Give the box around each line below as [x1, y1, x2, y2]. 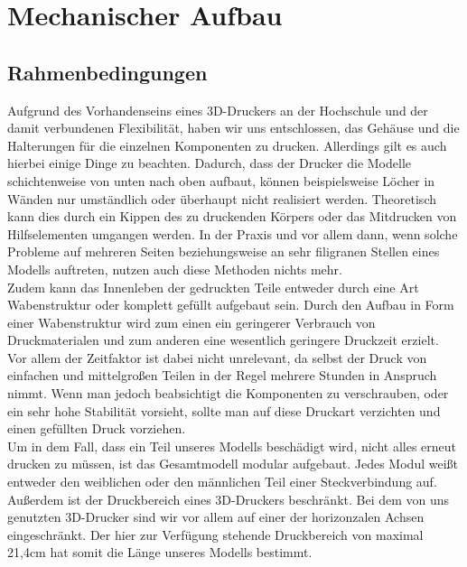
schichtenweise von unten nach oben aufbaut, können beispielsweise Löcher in [7, 171, 435, 190]
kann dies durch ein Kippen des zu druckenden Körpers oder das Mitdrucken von [7, 207, 457, 226]
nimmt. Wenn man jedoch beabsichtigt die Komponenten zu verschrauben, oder [7, 384, 449, 403]
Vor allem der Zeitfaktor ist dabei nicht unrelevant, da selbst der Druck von [7, 348, 427, 367]
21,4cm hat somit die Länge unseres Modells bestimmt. [7, 543, 313, 562]
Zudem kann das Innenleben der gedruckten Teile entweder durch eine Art [7, 277, 419, 296]
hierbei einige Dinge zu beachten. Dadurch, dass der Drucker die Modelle [7, 153, 411, 172]
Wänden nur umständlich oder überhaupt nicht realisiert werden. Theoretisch [7, 189, 436, 208]
